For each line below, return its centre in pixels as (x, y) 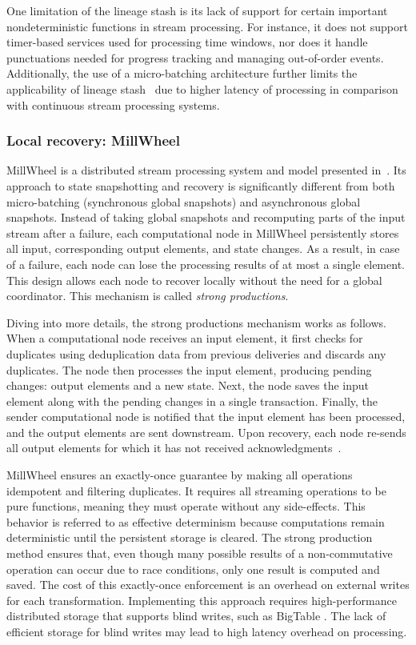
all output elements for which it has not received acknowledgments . (174, 448)
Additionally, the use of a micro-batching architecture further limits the (182, 73)
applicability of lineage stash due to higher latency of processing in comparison (202, 88)
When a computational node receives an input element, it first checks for (185, 338)
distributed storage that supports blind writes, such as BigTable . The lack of (196, 616)
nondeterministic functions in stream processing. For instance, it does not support (207, 26)
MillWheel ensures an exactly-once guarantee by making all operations (180, 475)
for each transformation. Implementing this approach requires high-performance (202, 600)
